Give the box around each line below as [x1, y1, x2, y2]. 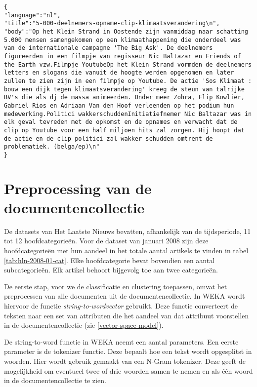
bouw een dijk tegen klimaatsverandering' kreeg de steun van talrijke [4, 85, 245, 93]
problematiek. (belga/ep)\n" [4, 143, 100, 151]
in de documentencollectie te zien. [4, 375, 106, 386]
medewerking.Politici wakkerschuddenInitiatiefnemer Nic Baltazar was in [4, 110, 252, 117]
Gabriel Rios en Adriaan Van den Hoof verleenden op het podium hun [4, 102, 234, 109]
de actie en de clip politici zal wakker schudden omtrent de [4, 135, 213, 142]
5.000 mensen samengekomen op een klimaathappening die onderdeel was [4, 36, 241, 43]
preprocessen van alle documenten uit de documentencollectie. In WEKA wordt [4, 291, 245, 301]
